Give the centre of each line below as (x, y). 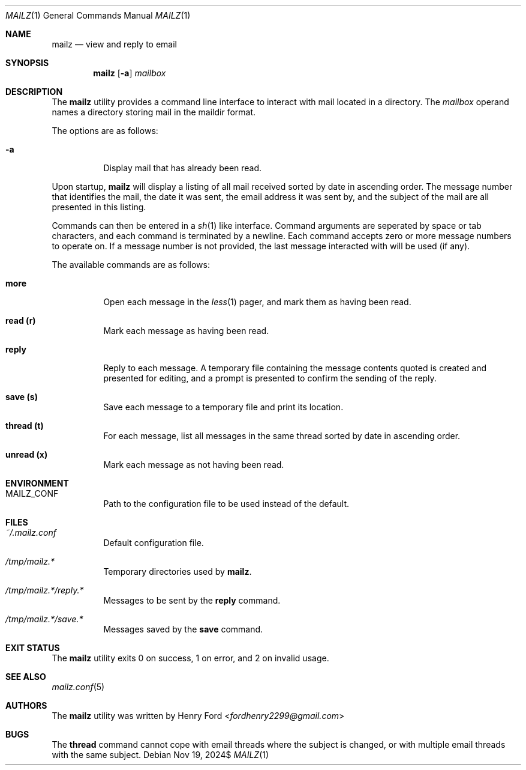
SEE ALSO (26, 677)
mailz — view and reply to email (114, 44)
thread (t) (25, 426)
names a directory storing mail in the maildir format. (154, 112)
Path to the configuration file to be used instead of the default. (226, 504)
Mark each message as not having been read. (194, 465)
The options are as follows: (105, 131)
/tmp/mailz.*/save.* (44, 619)
